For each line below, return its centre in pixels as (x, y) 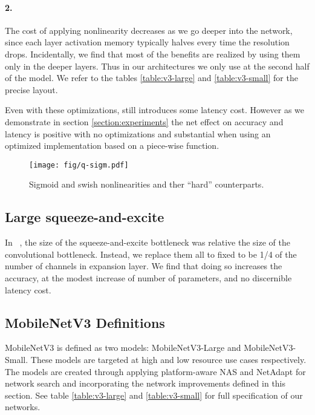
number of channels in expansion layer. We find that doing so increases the (144, 266)
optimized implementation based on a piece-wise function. (112, 145)
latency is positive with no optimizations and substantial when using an (138, 133)
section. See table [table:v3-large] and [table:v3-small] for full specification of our (154, 395)
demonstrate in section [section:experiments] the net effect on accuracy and (144, 121)
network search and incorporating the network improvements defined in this (145, 383)
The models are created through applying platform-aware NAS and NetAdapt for (155, 371)
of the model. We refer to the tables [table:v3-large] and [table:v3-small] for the (151, 78)
